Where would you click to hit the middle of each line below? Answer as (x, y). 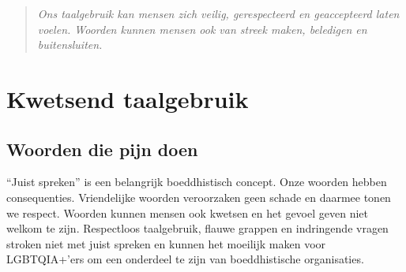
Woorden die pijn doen (102, 149)
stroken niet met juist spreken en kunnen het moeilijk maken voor (166, 243)
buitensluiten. (70, 45)
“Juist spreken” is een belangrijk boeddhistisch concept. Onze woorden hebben (197, 182)
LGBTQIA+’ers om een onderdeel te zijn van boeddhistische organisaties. (185, 259)
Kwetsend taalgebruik (128, 98)
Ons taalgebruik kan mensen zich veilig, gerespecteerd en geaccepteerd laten (218, 13)
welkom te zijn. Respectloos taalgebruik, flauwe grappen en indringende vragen (197, 228)
